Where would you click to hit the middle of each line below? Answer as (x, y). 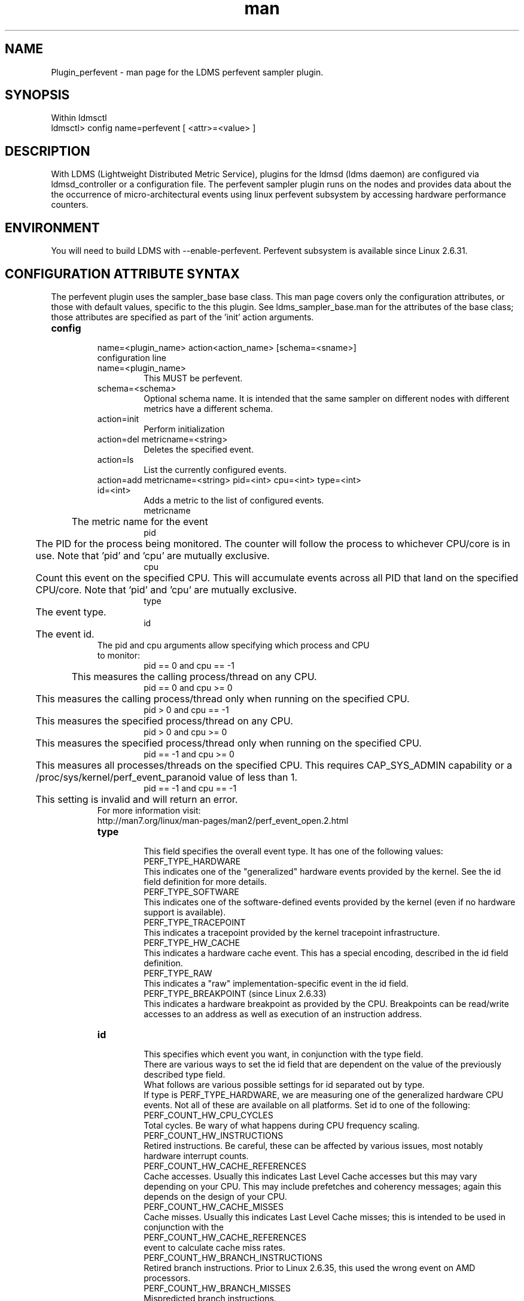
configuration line (132, 357)
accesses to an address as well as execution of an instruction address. (283, 1014)
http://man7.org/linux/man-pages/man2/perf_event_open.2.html (223, 820)
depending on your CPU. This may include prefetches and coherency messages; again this (322, 1186)
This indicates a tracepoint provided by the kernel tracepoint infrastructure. (292, 932)
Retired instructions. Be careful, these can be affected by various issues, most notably (313, 1145)
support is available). (185, 912)
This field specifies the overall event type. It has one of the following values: (293, 851)
